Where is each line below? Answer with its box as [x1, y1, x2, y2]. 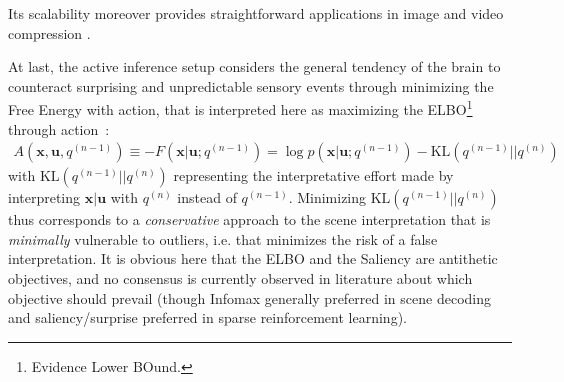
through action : [8, 118, 110, 139]
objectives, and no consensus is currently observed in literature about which [8, 268, 473, 289]
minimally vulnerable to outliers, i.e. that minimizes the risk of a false [8, 228, 438, 249]
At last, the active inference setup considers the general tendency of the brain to [8, 56, 501, 77]
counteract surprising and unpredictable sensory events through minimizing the [8, 75, 494, 96]
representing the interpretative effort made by [173, 165, 454, 186]
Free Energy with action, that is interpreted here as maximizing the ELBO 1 [8, 96, 473, 120]
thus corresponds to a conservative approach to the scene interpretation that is [8, 209, 491, 230]
